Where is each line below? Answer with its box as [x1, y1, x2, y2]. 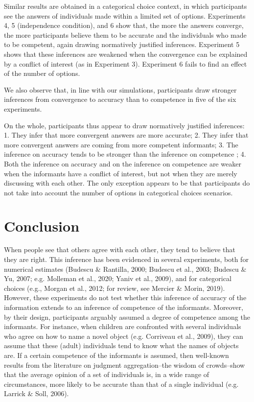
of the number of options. [4, 68, 80, 78]
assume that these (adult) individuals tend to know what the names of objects [4, 340, 239, 351]
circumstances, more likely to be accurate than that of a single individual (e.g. [4, 378, 239, 389]
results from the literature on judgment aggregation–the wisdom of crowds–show [4, 359, 245, 370]
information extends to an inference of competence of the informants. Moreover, [4, 302, 243, 312]
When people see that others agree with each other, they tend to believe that [4, 244, 235, 255]
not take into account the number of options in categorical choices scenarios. [4, 187, 233, 197]
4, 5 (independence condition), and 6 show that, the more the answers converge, [4, 20, 244, 30]
